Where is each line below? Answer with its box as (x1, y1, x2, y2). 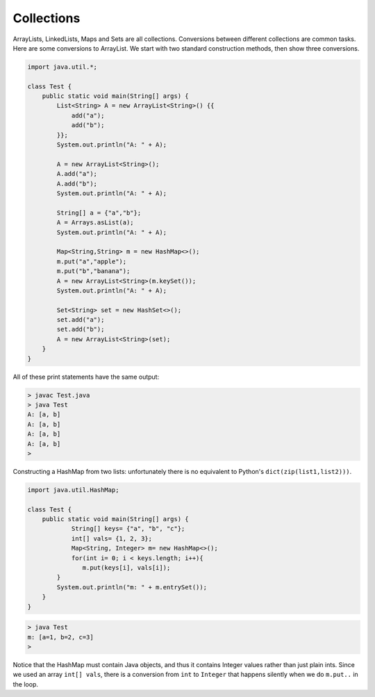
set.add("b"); (56, 325, 105, 334)
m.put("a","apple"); (56, 257, 127, 265)
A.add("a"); (56, 170, 97, 178)
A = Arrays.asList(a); (56, 219, 135, 227)
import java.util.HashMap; (27, 486, 119, 493)
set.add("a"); (56, 316, 105, 324)
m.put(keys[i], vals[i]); (82, 564, 171, 572)
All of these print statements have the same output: (12, 372, 160, 381)
